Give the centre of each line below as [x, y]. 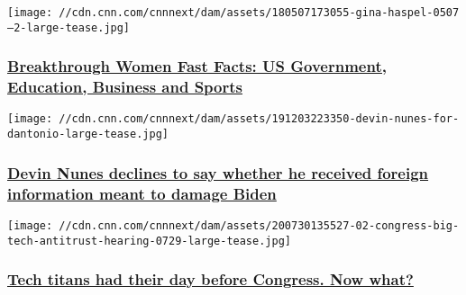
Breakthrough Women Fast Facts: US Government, [197, 66]
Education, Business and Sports [125, 87]
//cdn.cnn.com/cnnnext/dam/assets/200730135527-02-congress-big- [259, 225]
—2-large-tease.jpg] [69, 27]
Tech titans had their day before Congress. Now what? [210, 279]
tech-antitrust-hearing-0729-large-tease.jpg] [149, 241]
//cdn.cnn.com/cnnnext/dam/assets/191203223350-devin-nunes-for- [259, 119]
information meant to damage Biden [142, 193]
